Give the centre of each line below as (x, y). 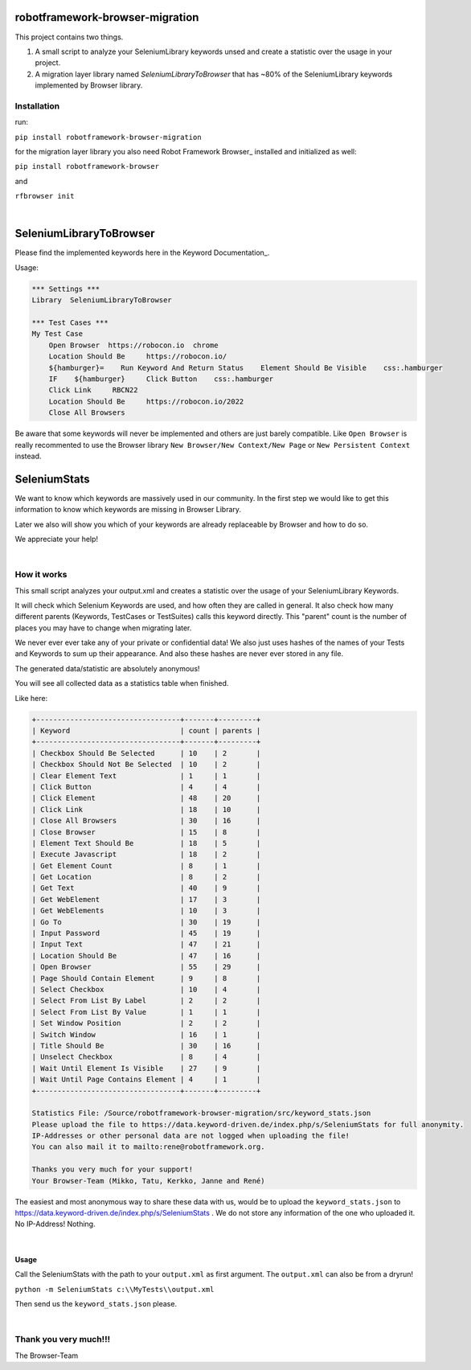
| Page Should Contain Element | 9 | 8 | (146, 978)
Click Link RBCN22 (93, 390)
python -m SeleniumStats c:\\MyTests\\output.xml (115, 1289)
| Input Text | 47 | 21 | (146, 944)
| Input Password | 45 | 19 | (146, 933)
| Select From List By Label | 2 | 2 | (146, 1001)
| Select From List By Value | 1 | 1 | (146, 1012)
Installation (37, 106)
